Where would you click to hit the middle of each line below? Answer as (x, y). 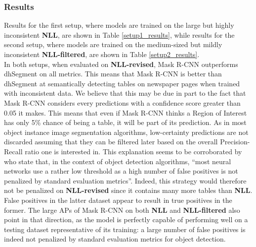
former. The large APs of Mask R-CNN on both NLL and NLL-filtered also (122, 210)
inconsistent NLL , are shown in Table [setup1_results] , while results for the (119, 34)
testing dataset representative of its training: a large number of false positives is (125, 229)
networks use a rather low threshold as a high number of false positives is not (121, 171)
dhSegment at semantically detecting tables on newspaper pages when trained (122, 83)
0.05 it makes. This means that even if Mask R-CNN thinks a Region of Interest (126, 112)
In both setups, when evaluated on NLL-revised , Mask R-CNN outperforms (121, 64)
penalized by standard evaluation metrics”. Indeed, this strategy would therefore (125, 180)
